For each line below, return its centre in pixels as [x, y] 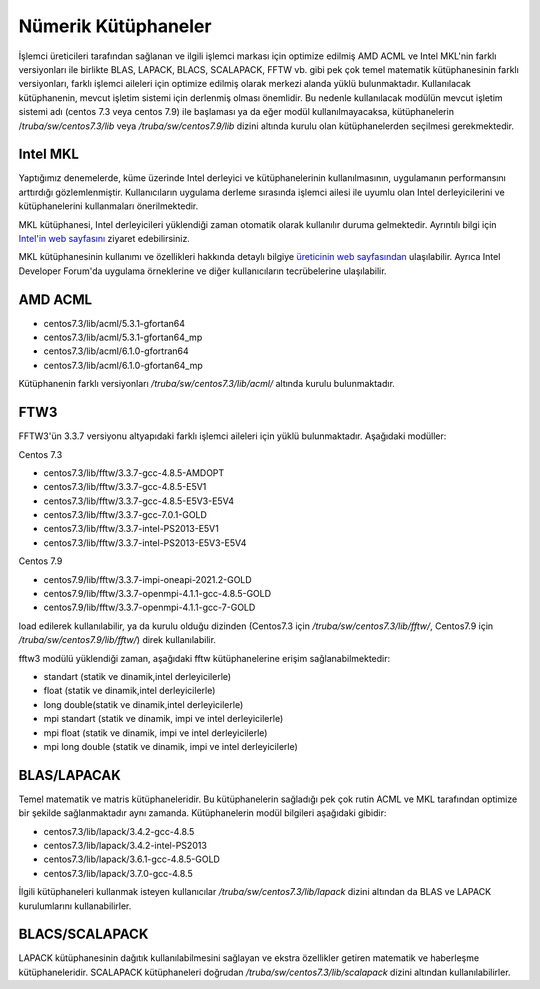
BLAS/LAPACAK [69, 775]
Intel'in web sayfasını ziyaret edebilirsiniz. [104, 238]
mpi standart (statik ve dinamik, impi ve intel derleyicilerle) [163, 719]
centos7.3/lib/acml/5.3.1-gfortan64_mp [123, 337]
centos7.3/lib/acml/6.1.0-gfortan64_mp [123, 365]
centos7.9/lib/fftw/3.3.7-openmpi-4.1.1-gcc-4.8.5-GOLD [157, 594]
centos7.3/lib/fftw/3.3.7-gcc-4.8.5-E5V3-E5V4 [139, 501]
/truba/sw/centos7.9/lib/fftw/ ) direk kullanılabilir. [117, 640]
